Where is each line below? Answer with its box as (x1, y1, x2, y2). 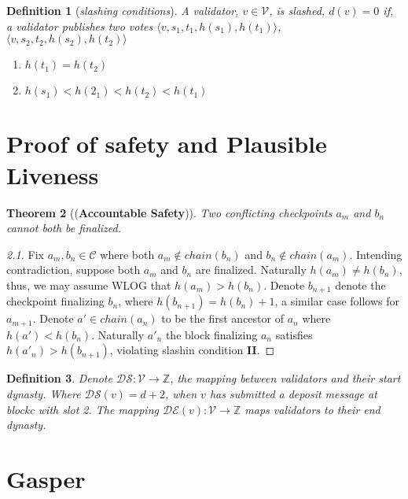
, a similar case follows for (274, 293, 400, 309)
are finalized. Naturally (195, 261, 307, 278)
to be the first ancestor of (161, 310, 284, 327)
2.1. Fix (6, 246, 44, 262)
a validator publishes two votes (6, 17, 153, 34)
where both (100, 246, 155, 262)
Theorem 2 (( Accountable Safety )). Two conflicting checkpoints (6, 204, 333, 220)
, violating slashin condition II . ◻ (109, 342, 275, 358)
